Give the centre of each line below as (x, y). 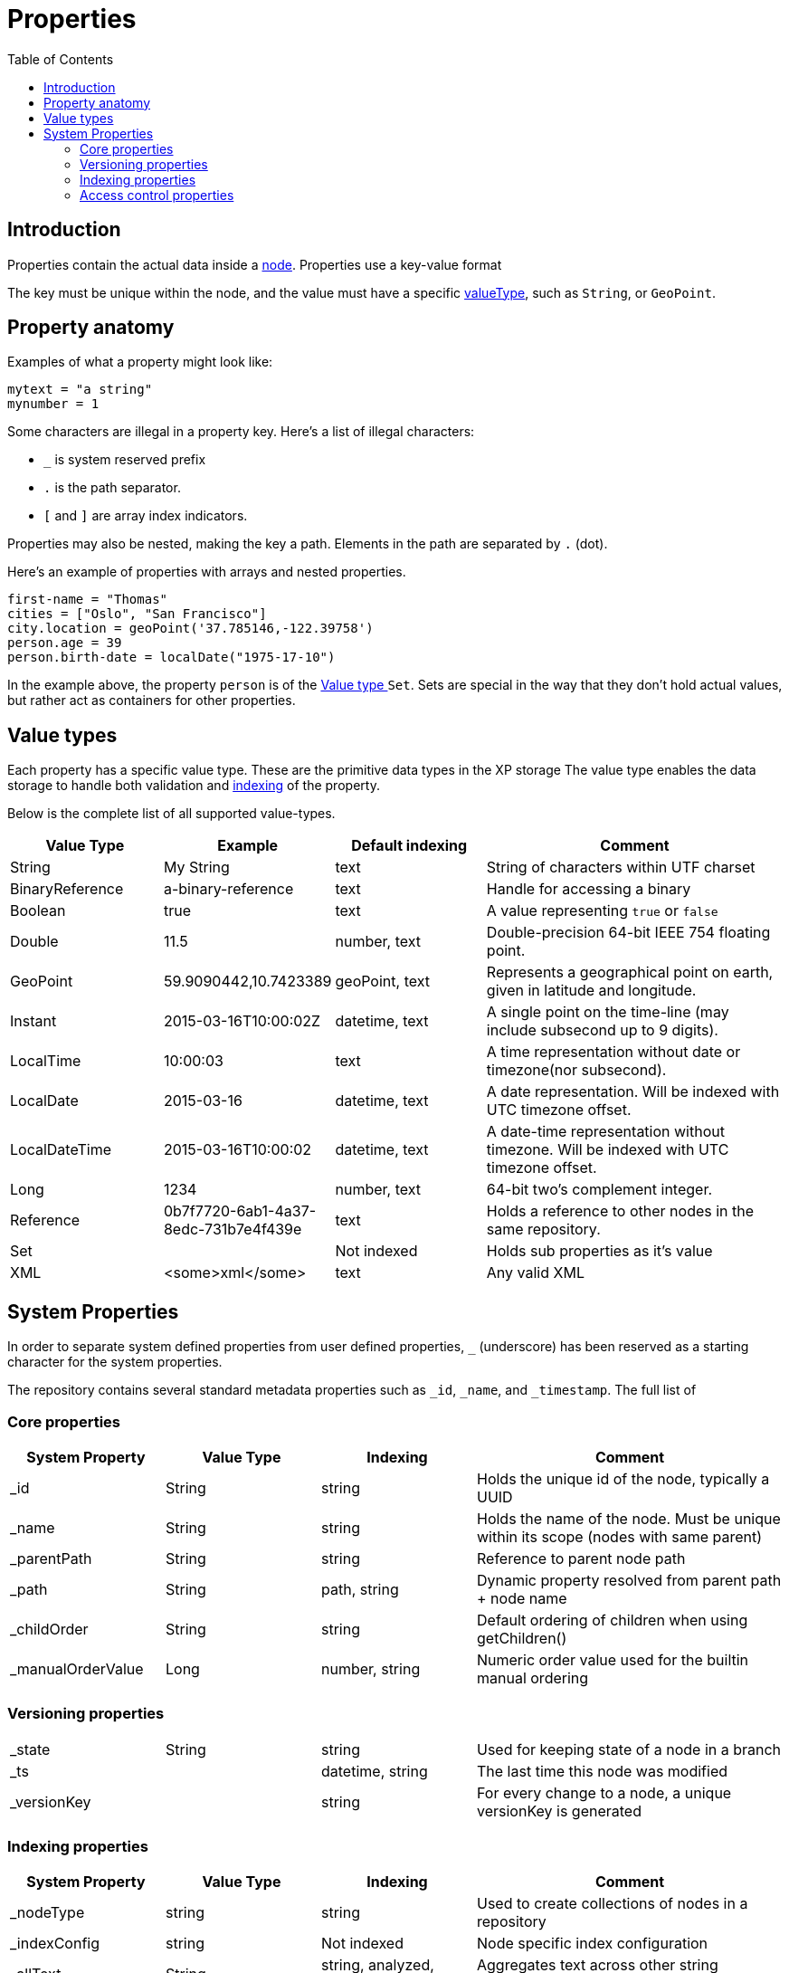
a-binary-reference (228, 889)
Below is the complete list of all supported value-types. (171, 814)
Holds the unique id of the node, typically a (623, 1478)
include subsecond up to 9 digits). (602, 1030)
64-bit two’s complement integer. (599, 1190)
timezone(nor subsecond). (576, 1070)
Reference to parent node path (581, 1558)
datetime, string (375, 1771)
